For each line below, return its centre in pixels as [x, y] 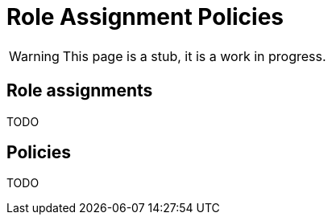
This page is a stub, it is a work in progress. [194, 56]
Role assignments [80, 91]
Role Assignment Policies [145, 17]
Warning [34, 56]
